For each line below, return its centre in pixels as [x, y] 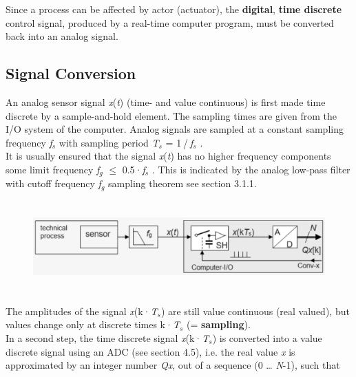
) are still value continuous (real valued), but [255, 311]
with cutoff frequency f [53, 183]
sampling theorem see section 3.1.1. [182, 183]
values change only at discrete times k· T [93, 324]
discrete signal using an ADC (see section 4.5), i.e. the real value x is [150, 351]
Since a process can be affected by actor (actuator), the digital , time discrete [174, 9]
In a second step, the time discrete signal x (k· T [107, 337]
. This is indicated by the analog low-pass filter [251, 169]
